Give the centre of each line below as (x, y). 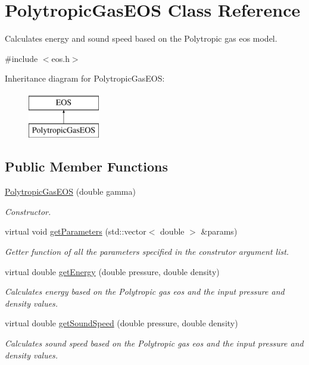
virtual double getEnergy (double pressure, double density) (112, 271)
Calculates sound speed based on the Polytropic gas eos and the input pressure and (154, 343)
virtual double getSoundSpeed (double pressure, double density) (121, 323)
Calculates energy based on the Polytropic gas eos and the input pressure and (145, 291)
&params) (219, 231)
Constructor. (28, 211)
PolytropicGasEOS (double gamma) (70, 191)
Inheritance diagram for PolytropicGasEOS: (85, 78)
